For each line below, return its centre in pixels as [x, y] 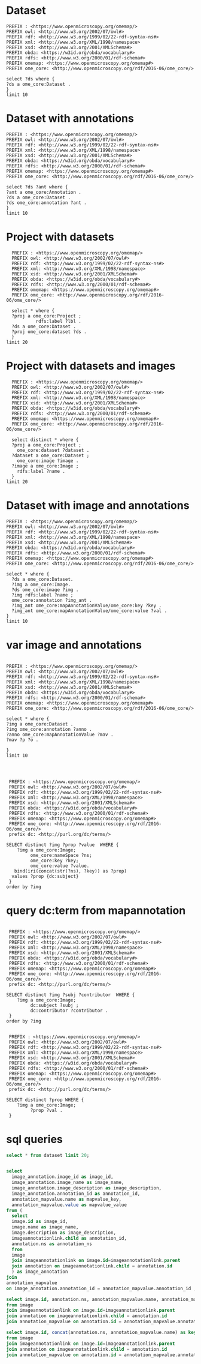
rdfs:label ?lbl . [59, 321]
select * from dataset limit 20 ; [48, 1155]
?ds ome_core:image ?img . [45, 590]
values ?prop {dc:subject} [45, 876]
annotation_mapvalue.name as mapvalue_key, [66, 1199]
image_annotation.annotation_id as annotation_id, [76, 1194]
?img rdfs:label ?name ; [42, 595]
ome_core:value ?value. [60, 866]
